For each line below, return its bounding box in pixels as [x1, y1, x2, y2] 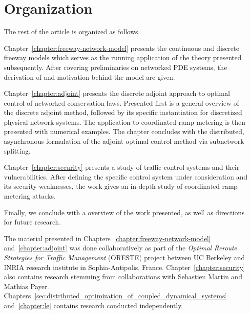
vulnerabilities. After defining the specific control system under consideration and [4, 171, 248, 181]
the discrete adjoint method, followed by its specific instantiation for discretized [4, 107, 242, 117]
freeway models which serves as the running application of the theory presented [4, 52, 242, 63]
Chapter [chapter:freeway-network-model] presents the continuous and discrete [4, 43, 239, 53]
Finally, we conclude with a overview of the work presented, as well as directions [4, 207, 245, 217]
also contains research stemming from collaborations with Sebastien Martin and [4, 271, 242, 282]
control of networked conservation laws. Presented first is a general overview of [4, 97, 239, 108]
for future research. [4, 217, 61, 227]
